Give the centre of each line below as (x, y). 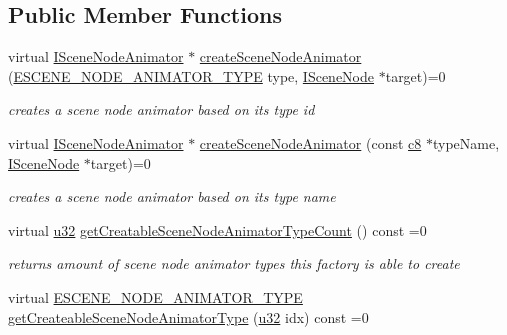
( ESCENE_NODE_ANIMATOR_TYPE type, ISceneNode (191, 75)
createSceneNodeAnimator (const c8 (310, 142)
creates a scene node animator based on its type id (161, 109)
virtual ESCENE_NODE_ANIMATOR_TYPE (155, 296)
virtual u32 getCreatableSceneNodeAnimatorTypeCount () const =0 (217, 229)
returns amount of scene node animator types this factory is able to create (234, 263)
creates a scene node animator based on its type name (172, 196)
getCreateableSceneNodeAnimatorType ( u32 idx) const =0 (188, 316)
